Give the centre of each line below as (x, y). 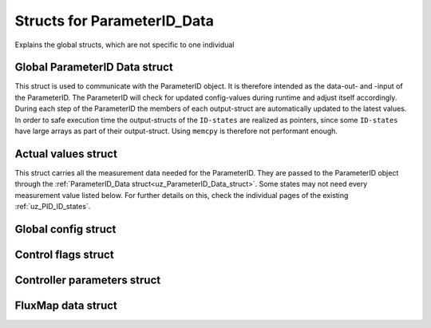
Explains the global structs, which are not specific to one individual (125, 45)
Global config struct (65, 229)
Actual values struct (66, 154)
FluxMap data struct (66, 305)
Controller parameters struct (88, 280)
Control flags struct (65, 254)
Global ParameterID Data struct (94, 67)
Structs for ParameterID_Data (115, 21)
